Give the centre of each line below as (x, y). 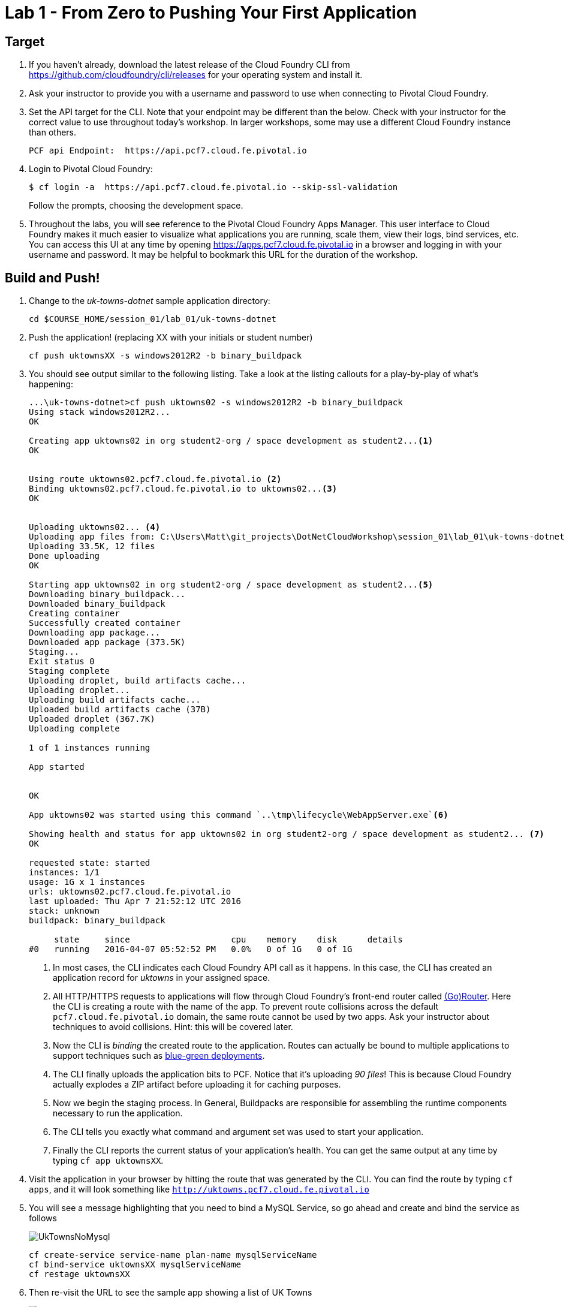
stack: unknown (64, 911)
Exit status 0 (62, 662)
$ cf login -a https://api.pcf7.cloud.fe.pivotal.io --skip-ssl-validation (213, 187)
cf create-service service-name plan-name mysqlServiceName (173, 1255)
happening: (51, 384)
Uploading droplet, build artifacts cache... (138, 681)
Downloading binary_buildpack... (107, 594)
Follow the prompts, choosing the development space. (136, 206)
